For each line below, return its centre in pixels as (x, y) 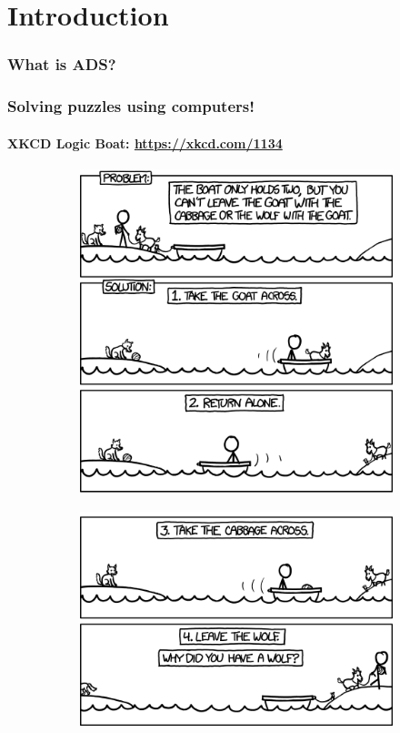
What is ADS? (62, 64)
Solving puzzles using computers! (131, 106)
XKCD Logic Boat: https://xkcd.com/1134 (145, 143)
